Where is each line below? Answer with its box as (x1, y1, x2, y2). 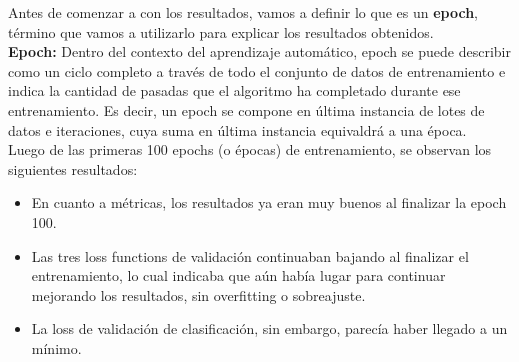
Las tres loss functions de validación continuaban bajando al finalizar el (31, 245, 469, 266)
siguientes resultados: (8, 158, 138, 179)
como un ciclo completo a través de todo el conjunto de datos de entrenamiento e (8, 60, 506, 81)
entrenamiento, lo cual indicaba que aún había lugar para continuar (31, 265, 446, 286)
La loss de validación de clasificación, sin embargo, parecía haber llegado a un (31, 318, 508, 339)
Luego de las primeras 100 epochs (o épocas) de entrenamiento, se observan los (8, 139, 492, 160)
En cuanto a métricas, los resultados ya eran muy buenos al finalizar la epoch (31, 192, 507, 213)
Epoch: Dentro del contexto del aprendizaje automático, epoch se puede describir (8, 41, 511, 62)
